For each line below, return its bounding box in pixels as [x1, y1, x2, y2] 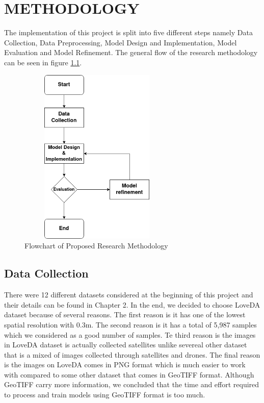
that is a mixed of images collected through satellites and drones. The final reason [4, 349, 260, 360]
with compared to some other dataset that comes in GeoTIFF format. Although [4, 369, 254, 380]
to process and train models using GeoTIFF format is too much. [4, 389, 205, 400]
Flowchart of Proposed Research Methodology [24, 240, 168, 251]
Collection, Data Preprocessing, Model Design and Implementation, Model [4, 37, 237, 47]
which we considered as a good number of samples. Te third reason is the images [4, 329, 256, 340]
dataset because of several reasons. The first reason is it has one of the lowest [4, 309, 246, 320]
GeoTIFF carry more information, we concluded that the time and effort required [4, 379, 259, 390]
